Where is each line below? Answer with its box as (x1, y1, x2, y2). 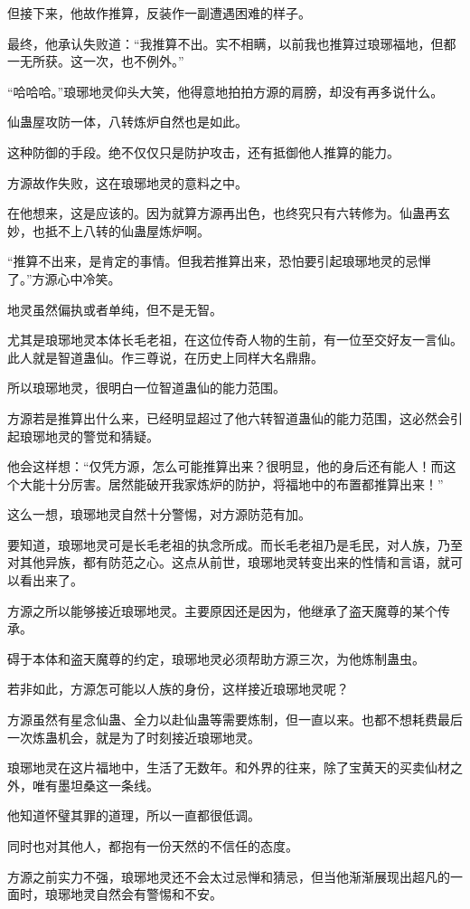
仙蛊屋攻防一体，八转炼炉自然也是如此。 (7, 112, 248, 131)
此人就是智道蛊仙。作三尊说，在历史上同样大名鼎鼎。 (7, 347, 324, 366)
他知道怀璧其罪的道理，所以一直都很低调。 (7, 806, 260, 825)
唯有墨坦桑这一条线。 (32, 775, 159, 794)
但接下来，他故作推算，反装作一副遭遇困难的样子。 (7, 4, 311, 22)
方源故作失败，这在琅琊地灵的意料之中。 (7, 173, 248, 192)
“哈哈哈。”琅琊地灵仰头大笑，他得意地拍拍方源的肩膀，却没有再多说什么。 (7, 81, 444, 100)
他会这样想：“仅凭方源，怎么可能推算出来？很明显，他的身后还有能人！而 (7, 457, 444, 476)
